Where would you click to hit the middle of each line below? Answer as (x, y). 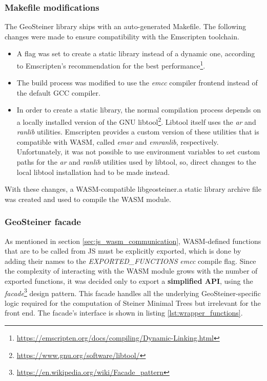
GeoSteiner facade (43, 222)
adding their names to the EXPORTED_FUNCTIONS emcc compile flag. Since (130, 261)
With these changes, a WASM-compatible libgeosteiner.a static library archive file (133, 189)
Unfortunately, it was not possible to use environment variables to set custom (138, 152)
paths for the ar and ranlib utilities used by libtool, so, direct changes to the (136, 162)
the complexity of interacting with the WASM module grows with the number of (131, 271)
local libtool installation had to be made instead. (93, 172)
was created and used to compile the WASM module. (88, 199)
